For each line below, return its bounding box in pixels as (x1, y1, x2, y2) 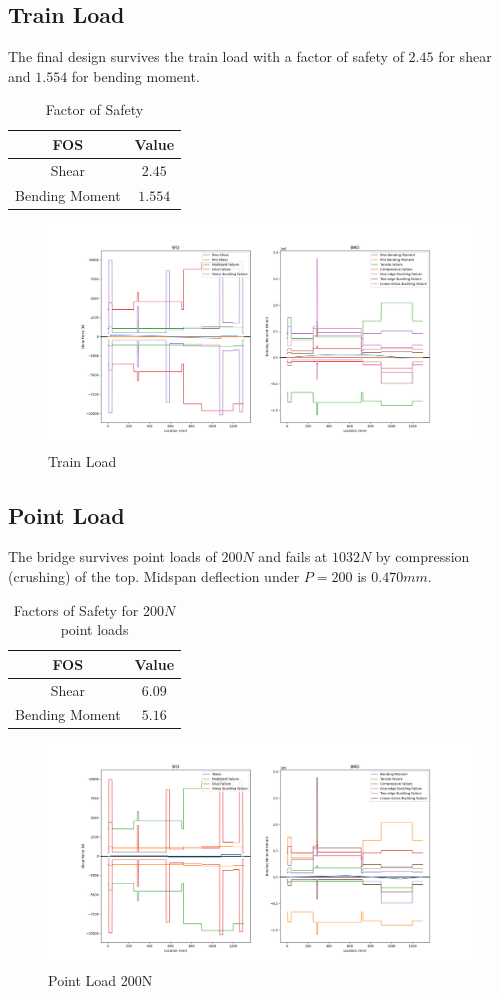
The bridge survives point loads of (8, 546, 217, 567)
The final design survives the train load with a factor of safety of (8, 46, 404, 67)
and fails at (258, 546, 328, 567)
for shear (438, 46, 492, 67)
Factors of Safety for (13, 599, 139, 620)
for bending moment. (71, 65, 200, 86)
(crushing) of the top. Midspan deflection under (8, 565, 300, 586)
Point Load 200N (48, 970, 153, 991)
